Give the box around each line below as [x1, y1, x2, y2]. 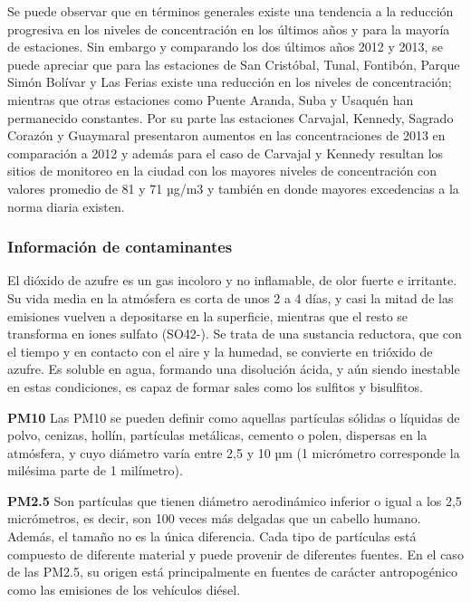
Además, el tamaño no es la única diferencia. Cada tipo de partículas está [7, 527, 417, 546]
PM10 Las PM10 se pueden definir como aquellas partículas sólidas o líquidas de [7, 407, 460, 426]
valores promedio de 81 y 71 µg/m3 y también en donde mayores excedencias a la [7, 178, 459, 197]
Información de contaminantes [7, 235, 233, 258]
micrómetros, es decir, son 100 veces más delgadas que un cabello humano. [7, 509, 421, 528]
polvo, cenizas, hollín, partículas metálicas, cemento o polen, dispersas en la [7, 425, 428, 444]
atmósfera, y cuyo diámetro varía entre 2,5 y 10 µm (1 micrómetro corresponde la [7, 443, 460, 462]
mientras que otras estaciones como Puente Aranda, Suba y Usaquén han [7, 90, 414, 109]
